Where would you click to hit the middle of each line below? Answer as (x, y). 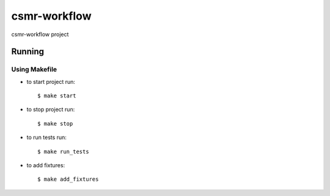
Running (28, 52)
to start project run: (51, 81)
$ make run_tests (63, 151)
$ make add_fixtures (68, 179)
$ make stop (55, 123)
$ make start (57, 96)
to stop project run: (51, 110)
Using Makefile (34, 69)
